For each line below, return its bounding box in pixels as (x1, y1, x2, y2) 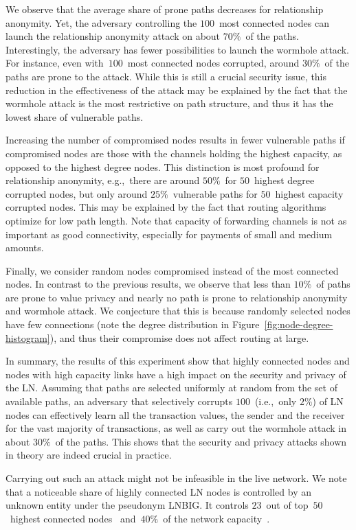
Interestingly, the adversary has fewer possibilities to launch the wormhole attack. (5, 42, 349, 56)
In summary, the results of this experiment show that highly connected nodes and (5, 354, 350, 368)
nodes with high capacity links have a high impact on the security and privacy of (5, 367, 346, 381)
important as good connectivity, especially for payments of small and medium (5, 227, 333, 241)
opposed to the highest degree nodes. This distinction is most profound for (5, 159, 320, 174)
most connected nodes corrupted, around (127, 56, 300, 70)
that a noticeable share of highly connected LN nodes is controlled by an (5, 484, 312, 498)
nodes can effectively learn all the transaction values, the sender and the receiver (5, 407, 345, 422)
